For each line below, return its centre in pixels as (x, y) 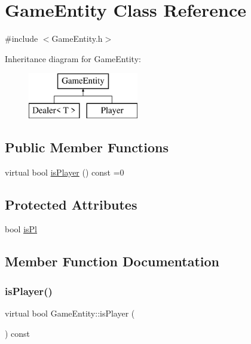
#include (22, 39)
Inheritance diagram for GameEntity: (73, 58)
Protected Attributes (71, 204)
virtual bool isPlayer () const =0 (65, 172)
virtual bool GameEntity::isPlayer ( (70, 313)
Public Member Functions (87, 147)
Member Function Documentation (112, 261)
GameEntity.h (77, 39)
